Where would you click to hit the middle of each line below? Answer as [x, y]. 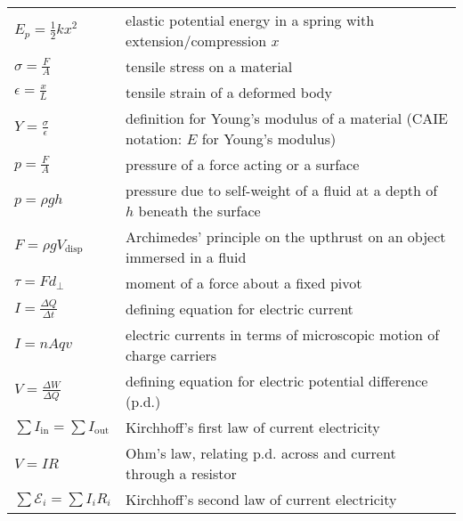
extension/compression [196, 41]
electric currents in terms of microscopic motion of [283, 334]
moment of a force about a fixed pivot [244, 283]
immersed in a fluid [186, 257]
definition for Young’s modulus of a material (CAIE [287, 118]
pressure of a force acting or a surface [243, 164]
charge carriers [171, 355]
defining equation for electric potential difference [277, 381]
